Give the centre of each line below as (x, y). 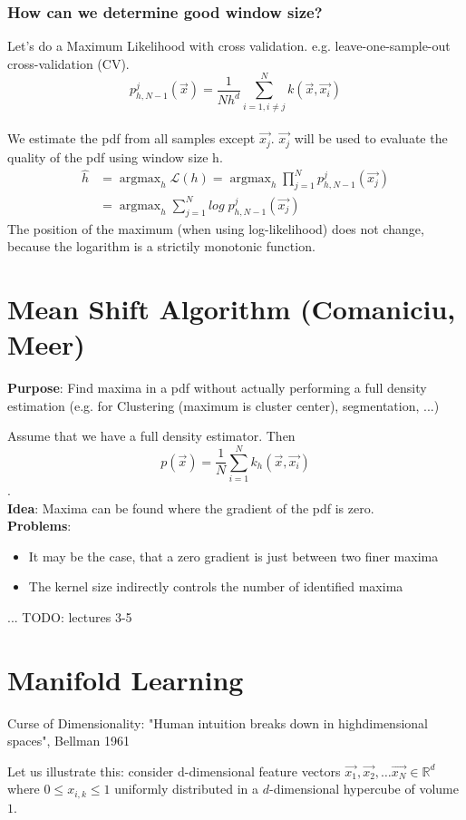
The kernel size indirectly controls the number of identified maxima (216, 586)
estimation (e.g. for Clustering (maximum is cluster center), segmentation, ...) (223, 405)
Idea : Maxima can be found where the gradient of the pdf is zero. (191, 508)
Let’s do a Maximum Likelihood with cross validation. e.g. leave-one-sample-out (229, 46)
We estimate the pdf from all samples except (131, 138)
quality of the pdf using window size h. (115, 156)
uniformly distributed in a (187, 789)
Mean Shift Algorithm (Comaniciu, (232, 308)
